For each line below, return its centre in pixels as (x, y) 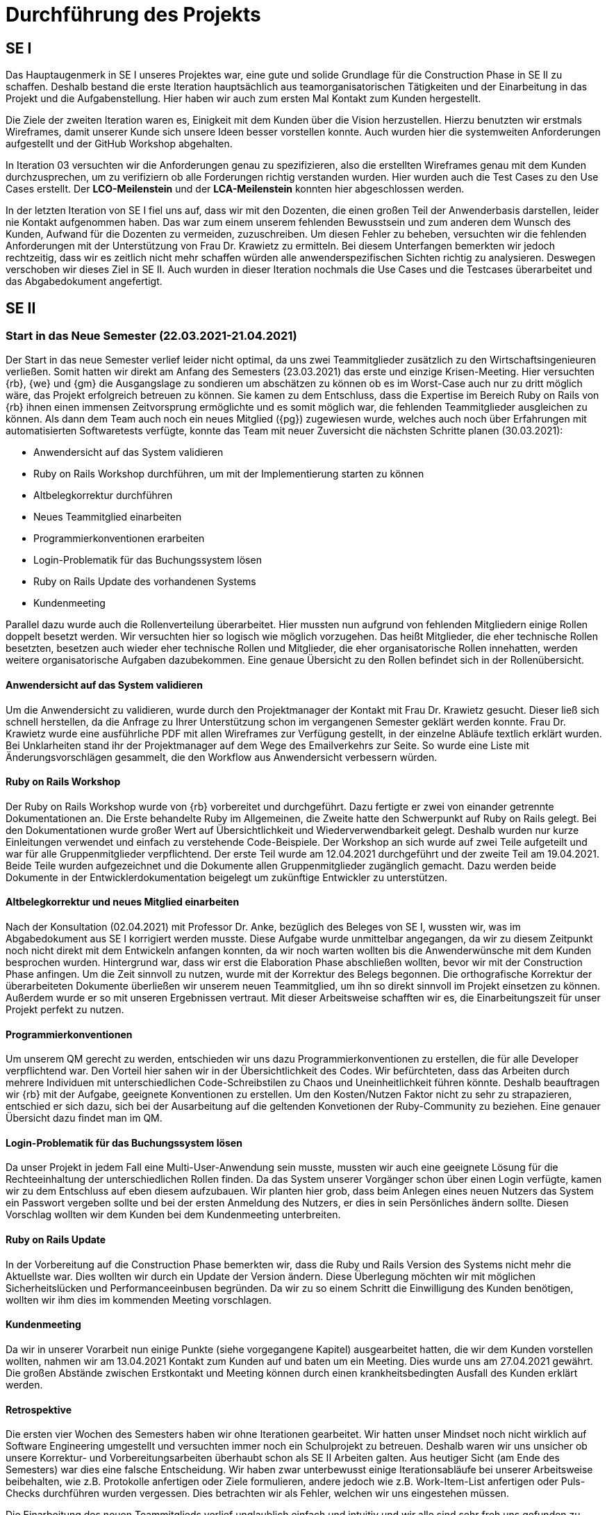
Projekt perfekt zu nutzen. (65, 1010)
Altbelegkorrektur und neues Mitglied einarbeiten (123, 902)
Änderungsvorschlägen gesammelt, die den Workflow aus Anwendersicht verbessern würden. (222, 757)
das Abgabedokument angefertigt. (84, 281)
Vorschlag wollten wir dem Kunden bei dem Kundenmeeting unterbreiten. (173, 1215)
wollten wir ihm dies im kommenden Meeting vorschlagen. (139, 1300)
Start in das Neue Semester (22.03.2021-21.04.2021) (151, 336)
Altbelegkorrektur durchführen (103, 496)
